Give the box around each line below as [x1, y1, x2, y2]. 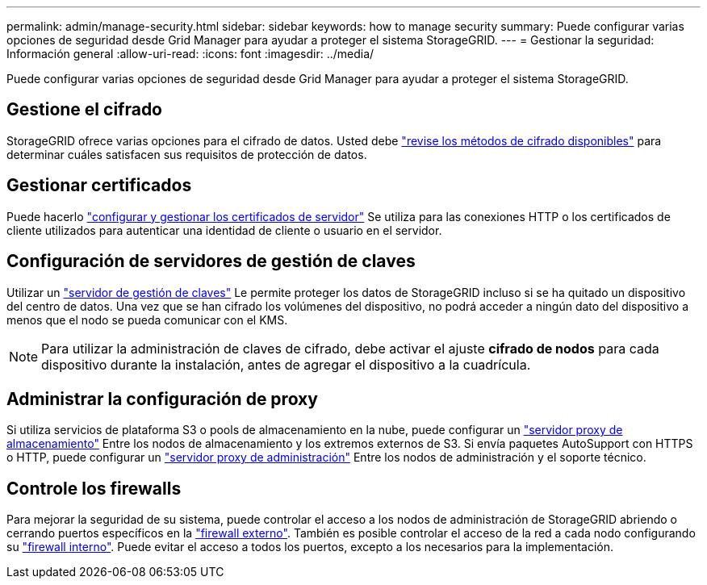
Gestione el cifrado [6, 99, 162, 120]
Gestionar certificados [6, 175, 192, 196]
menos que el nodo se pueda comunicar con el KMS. [6, 312, 288, 327]
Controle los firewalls [6, 478, 182, 499]
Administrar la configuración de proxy [6, 388, 318, 409]
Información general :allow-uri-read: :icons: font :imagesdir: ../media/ [6, 47, 374, 61]
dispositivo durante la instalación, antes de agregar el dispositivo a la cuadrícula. [41, 356, 531, 373]
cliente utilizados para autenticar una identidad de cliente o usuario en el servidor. [6, 223, 442, 237]
